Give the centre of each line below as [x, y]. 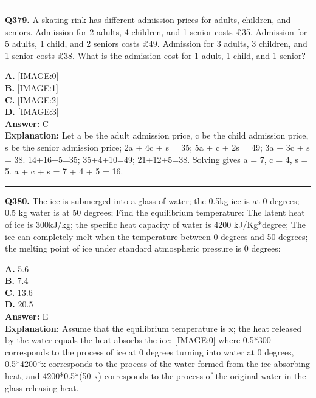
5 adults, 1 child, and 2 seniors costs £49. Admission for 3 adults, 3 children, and [156, 43]
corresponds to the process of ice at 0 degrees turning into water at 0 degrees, [149, 352]
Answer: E [27, 316]
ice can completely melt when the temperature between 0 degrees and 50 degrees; [156, 236]
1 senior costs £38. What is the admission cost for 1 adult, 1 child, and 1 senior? [155, 55]
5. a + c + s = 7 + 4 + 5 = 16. [64, 171]
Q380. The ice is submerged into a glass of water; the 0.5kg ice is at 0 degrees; [152, 200]
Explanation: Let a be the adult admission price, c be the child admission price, [157, 135]
